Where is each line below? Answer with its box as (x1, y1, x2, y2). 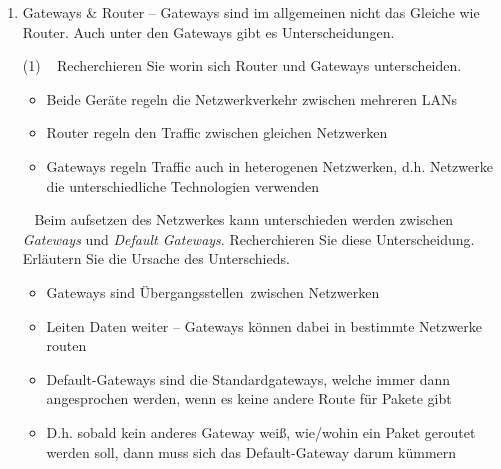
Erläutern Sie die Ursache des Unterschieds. (22, 248, 290, 269)
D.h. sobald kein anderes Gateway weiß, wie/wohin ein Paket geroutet (46, 421, 476, 442)
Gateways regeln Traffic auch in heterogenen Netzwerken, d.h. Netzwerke (46, 155, 493, 176)
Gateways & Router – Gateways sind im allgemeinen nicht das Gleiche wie (22, 2, 480, 22)
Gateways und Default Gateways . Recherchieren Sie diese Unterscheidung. (22, 228, 475, 249)
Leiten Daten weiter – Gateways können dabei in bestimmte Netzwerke (46, 315, 483, 336)
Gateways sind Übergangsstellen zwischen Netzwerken (46, 281, 380, 302)
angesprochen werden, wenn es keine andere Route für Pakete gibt (46, 388, 452, 409)
